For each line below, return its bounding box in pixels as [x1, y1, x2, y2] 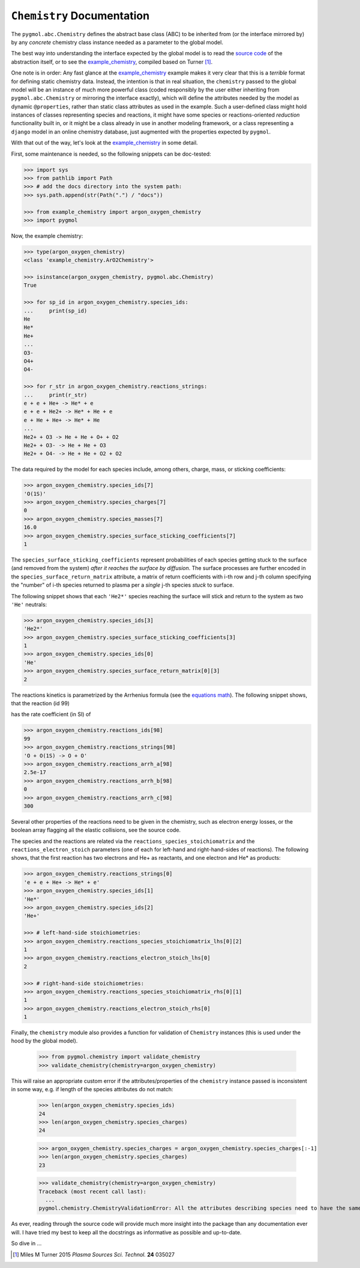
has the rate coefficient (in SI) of [11, 711, 91, 718]
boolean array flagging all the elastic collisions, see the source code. [11, 827, 181, 834]
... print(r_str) [23, 391, 88, 398]
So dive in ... [11, 1240, 42, 1247]
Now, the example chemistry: [11, 232, 83, 239]
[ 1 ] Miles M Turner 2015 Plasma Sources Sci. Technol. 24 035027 [13, 1251, 175, 1258]
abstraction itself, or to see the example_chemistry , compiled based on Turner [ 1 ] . [11, 58, 213, 66]
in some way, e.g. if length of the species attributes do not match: [11, 1086, 173, 1093]
